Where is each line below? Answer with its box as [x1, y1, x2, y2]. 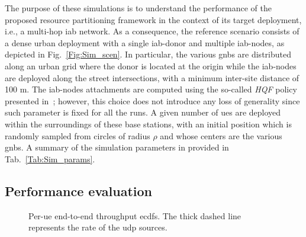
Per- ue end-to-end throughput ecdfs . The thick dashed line [28, 209, 241, 222]
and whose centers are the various [160, 129, 282, 142]
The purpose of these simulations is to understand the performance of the [5, 2, 272, 14]
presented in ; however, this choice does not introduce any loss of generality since [5, 94, 300, 107]
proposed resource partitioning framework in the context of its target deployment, [5, 13, 302, 25]
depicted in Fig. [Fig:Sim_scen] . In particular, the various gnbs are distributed [5, 48, 291, 60]
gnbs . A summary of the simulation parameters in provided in [5, 141, 229, 153]
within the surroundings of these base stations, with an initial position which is [5, 117, 292, 130]
